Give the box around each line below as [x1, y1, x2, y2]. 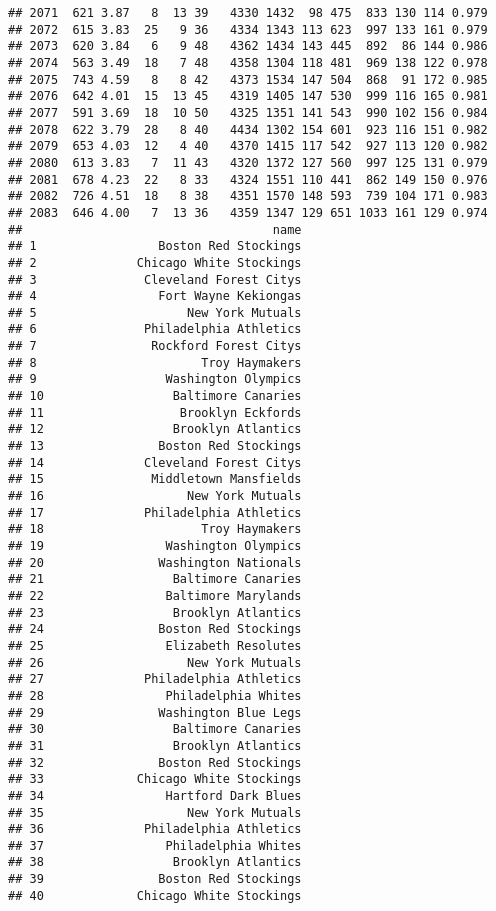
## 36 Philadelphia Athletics [8, 822, 302, 837]
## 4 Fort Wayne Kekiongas [8, 289, 302, 304]
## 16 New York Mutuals [8, 489, 302, 504]
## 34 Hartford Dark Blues [8, 788, 302, 803]
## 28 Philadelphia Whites [8, 688, 302, 703]
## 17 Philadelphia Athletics [8, 505, 302, 520]
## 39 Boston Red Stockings [8, 872, 302, 887]
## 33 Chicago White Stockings [8, 772, 302, 787]
